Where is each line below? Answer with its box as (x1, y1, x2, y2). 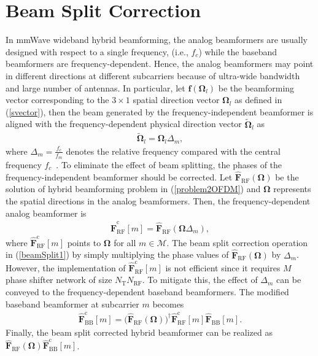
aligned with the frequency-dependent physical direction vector (6, 117, 242, 130)
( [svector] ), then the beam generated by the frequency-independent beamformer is (6, 105, 314, 118)
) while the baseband (198, 45, 277, 58)
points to (67, 236, 101, 249)
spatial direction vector (133, 93, 220, 106)
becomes (152, 297, 184, 310)
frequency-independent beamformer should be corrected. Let (6, 170, 233, 183)
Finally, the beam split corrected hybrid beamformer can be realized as (6, 325, 273, 338)
